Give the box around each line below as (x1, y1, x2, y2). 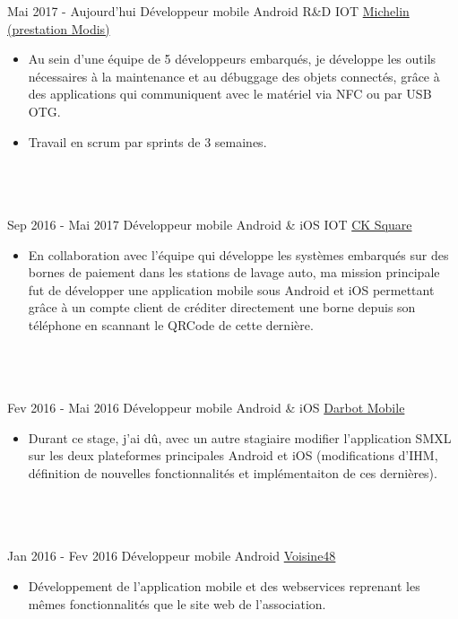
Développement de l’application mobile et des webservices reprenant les (28, 577, 420, 596)
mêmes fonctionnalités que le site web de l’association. (28, 594, 326, 613)
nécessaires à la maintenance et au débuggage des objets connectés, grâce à (28, 66, 440, 85)
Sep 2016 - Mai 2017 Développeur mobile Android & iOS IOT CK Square (7, 214, 412, 233)
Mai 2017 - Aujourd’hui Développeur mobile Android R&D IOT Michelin (7, 2, 410, 20)
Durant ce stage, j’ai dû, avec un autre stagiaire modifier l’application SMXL (28, 428, 452, 447)
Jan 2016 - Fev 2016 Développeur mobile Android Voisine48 (7, 546, 336, 565)
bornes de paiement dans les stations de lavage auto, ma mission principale (28, 263, 440, 282)
